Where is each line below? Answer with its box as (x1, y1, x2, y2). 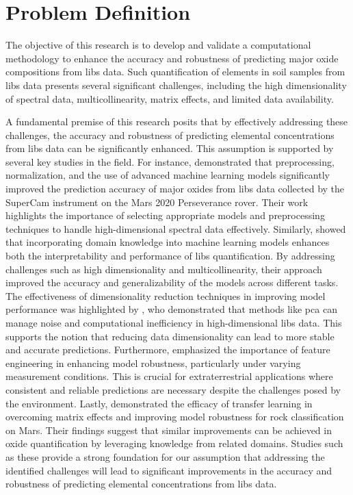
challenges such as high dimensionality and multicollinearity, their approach (5, 262, 322, 276)
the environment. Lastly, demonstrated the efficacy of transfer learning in (5, 396, 313, 410)
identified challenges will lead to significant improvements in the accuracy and (5, 463, 332, 477)
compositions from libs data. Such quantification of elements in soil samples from (5, 64, 345, 79)
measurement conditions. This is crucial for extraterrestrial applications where (5, 369, 333, 383)
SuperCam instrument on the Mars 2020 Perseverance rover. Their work (5, 194, 309, 209)
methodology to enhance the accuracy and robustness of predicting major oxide (5, 51, 339, 65)
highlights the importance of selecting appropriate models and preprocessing (5, 208, 325, 223)
